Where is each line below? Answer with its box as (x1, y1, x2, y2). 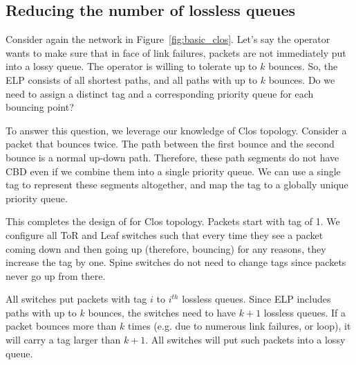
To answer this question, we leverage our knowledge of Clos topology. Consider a (6, 123, 347, 137)
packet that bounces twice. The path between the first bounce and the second (6, 136, 335, 151)
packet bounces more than (6, 319, 117, 333)
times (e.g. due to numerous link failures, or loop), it (127, 319, 351, 333)
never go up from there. (6, 268, 106, 283)
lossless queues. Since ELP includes (182, 292, 331, 306)
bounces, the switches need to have (88, 305, 236, 319)
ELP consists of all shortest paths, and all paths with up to (6, 72, 258, 87)
